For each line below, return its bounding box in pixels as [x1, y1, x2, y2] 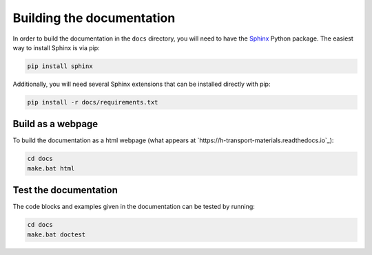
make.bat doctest [27, 230, 86, 239]
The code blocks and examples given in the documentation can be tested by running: [12, 203, 255, 211]
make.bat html [27, 164, 75, 172]
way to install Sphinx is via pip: [12, 43, 100, 52]
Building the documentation [12, 10, 176, 25]
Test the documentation [12, 184, 118, 196]
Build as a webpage [12, 118, 99, 130]
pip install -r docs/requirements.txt [27, 98, 158, 106]
